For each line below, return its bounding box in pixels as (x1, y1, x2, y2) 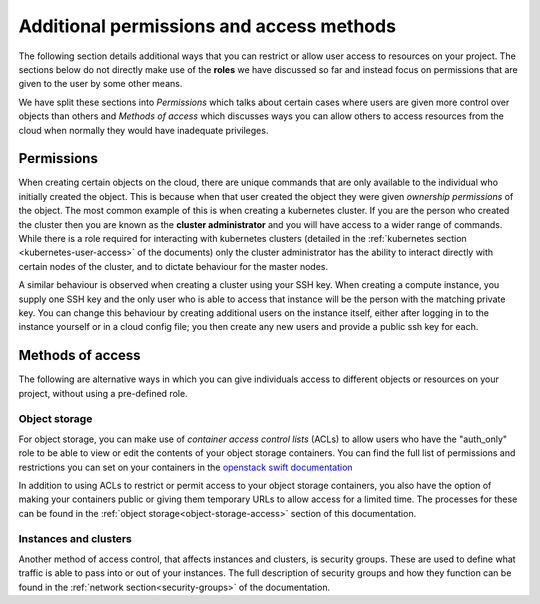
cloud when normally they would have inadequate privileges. (18, 124, 269, 136)
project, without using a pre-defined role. (18, 387, 189, 399)
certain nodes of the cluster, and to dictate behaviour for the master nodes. (18, 260, 329, 272)
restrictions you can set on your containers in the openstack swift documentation (18, 461, 354, 473)
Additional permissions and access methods (18, 15, 397, 37)
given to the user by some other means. (18, 78, 183, 90)
